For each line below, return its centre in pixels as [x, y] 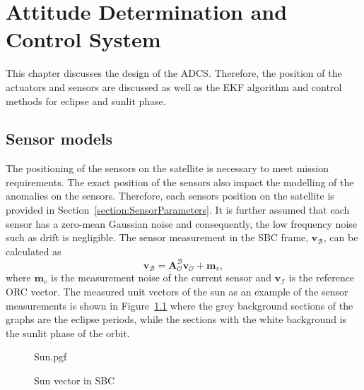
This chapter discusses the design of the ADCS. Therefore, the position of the [174, 73]
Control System [83, 39]
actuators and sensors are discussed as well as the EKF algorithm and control [174, 86]
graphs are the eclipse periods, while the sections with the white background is [176, 319]
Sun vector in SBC [75, 380]
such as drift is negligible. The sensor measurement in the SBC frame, [157, 237]
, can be [341, 237]
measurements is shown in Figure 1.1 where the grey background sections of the [180, 305]
